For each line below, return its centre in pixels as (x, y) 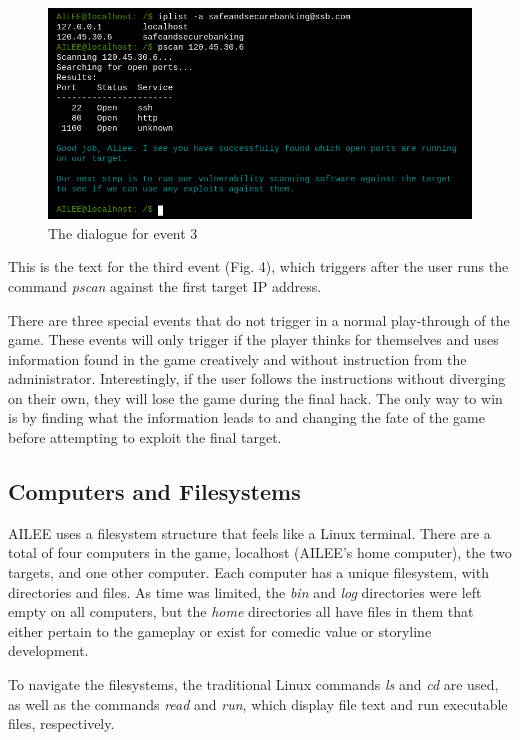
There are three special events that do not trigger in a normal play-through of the (259, 319)
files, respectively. (61, 723)
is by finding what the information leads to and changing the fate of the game (246, 417)
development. (48, 650)
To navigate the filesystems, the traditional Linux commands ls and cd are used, (253, 684)
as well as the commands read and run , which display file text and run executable (258, 703)
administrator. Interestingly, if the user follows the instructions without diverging (257, 378)
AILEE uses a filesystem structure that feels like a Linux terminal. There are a (249, 532)
